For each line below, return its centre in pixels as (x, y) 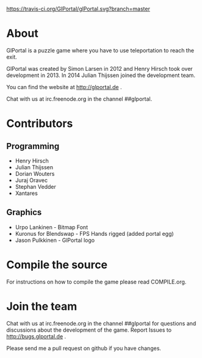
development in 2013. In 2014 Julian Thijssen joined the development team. (101, 75)
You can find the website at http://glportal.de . (64, 87)
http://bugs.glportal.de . (36, 336)
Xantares (26, 193)
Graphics (24, 212)
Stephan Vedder (35, 186)
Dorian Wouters (35, 174)
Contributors (40, 124)
